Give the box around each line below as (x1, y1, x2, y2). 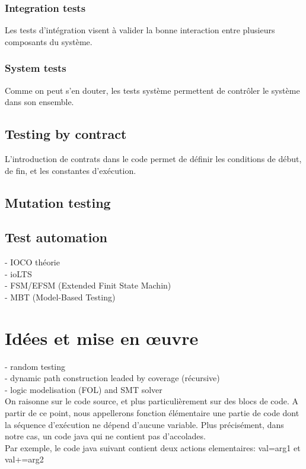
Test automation (5, 228, 107, 246)
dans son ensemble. (5, 96, 74, 108)
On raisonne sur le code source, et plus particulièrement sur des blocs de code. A (5, 395, 299, 407)
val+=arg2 (5, 453, 44, 465)
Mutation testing (5, 193, 111, 211)
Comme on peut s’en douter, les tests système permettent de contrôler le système (5, 84, 300, 96)
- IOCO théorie (5, 256, 60, 268)
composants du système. (5, 35, 93, 47)
